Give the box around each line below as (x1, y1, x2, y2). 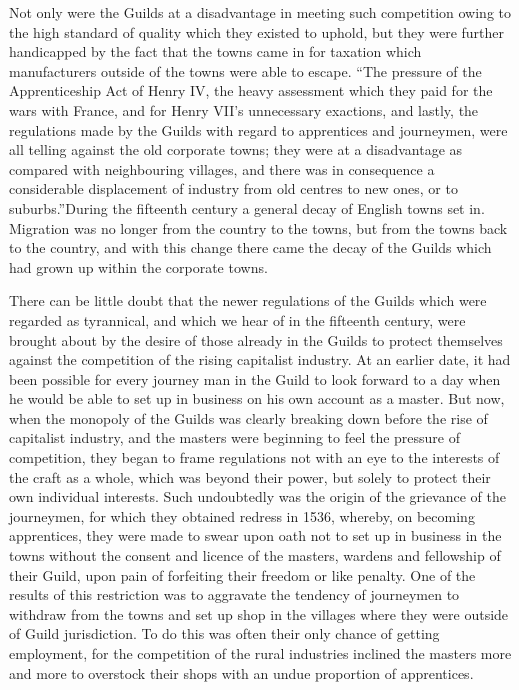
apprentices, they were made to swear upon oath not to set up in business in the (9, 525, 502, 546)
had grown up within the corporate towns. (9, 256, 268, 277)
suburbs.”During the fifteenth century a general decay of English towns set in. (9, 197, 485, 218)
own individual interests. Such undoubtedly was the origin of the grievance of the (9, 486, 506, 507)
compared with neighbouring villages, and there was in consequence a (9, 158, 435, 179)
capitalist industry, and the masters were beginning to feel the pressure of (9, 427, 460, 448)
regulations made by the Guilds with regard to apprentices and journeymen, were (9, 119, 508, 140)
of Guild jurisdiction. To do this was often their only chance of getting (9, 623, 440, 644)
